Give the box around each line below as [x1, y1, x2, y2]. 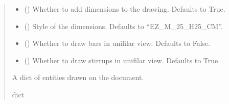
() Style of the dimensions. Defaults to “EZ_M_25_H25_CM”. [24, 20, 223, 31]
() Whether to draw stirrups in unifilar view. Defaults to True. [24, 55, 220, 65]
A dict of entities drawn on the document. [12, 72, 144, 83]
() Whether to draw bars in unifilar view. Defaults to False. [24, 38, 211, 48]
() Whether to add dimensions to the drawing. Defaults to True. [24, 4, 225, 14]
